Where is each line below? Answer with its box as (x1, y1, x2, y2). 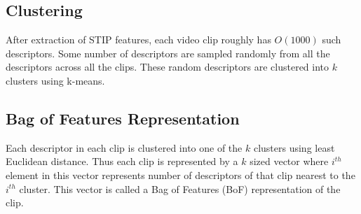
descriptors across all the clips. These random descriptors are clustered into (6, 59, 329, 74)
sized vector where (250, 154, 329, 169)
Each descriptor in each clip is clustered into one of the (6, 140, 243, 155)
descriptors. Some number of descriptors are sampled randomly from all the (6, 45, 330, 60)
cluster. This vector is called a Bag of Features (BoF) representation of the (19, 181, 341, 196)
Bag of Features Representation (6, 107, 240, 129)
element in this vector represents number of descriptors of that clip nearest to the (6, 167, 355, 182)
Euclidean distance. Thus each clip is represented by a (6, 154, 238, 169)
